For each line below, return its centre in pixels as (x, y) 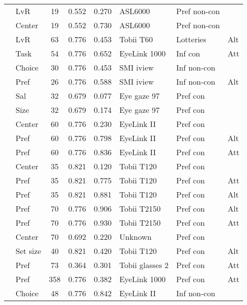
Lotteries (191, 39)
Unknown (135, 237)
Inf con (188, 53)
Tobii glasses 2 (144, 265)
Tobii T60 (136, 39)
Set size (28, 251)
